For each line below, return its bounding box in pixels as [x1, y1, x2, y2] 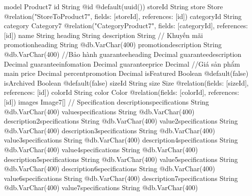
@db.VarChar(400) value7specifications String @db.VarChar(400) [4, 182, 198, 193]
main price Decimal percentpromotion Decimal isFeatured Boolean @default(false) [4, 68, 249, 78]
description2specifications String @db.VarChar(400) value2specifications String [4, 116, 238, 126]
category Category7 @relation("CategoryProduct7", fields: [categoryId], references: [4, 20, 248, 31]
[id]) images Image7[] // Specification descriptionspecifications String [4, 96, 209, 107]
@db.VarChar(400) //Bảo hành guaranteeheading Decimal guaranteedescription [4, 49, 242, 59]
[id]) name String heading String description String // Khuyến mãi [4, 30, 203, 40]
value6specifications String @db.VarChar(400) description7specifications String [4, 173, 238, 183]
